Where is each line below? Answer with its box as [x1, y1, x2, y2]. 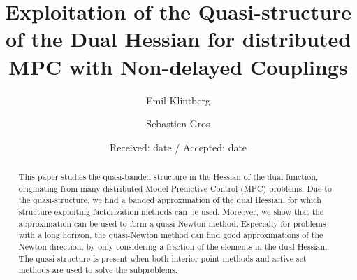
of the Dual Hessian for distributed [5, 24, 351, 53]
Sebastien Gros [146, 116, 210, 131]
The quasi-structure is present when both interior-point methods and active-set [18, 252, 307, 264]
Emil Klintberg [145, 92, 211, 107]
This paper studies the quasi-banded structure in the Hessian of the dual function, [18, 171, 319, 183]
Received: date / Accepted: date [109, 139, 247, 154]
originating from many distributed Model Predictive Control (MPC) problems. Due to [18, 182, 332, 194]
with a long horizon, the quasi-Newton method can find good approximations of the [18, 229, 323, 241]
